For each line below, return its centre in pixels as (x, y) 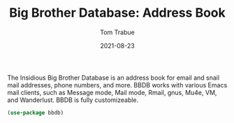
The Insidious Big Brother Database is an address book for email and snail (114, 78)
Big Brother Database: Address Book (117, 13)
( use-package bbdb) (36, 113)
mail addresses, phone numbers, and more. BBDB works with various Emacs (117, 85)
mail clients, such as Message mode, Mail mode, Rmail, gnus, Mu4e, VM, (112, 92)
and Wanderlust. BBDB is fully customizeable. (73, 100)
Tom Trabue (117, 32)
